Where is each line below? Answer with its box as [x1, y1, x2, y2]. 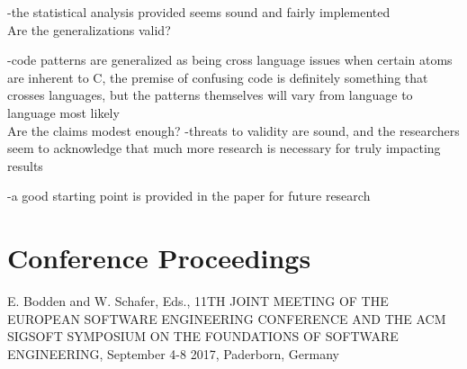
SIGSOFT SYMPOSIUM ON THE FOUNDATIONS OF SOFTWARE [7, 327, 399, 346]
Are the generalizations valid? [7, 20, 171, 39]
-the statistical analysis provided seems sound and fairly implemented [7, 3, 391, 21]
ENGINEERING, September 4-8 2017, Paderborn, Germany [7, 344, 339, 363]
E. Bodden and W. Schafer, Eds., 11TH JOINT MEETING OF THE [7, 292, 389, 310]
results [7, 156, 43, 175]
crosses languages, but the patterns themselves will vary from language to [7, 85, 413, 104]
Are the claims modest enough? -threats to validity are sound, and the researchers [7, 121, 460, 139]
